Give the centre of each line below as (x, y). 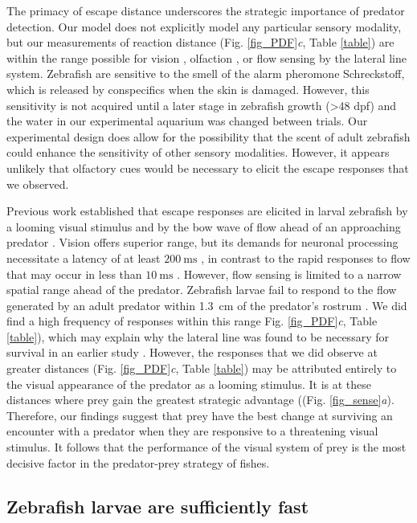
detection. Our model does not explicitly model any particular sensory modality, (204, 26)
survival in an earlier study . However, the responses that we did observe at (192, 352)
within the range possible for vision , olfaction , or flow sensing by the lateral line (206, 57)
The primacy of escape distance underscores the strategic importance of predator (206, 10)
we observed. (38, 184)
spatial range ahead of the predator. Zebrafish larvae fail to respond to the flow (202, 290)
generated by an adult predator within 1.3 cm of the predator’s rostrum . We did (207, 305)
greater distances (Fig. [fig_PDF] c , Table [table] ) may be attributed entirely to (202, 368)
